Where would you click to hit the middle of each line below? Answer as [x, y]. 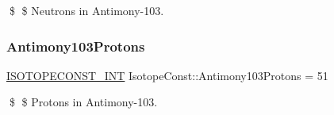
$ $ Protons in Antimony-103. [83, 102]
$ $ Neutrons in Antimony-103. [86, 10]
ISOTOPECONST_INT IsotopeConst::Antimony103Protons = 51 [167, 75]
